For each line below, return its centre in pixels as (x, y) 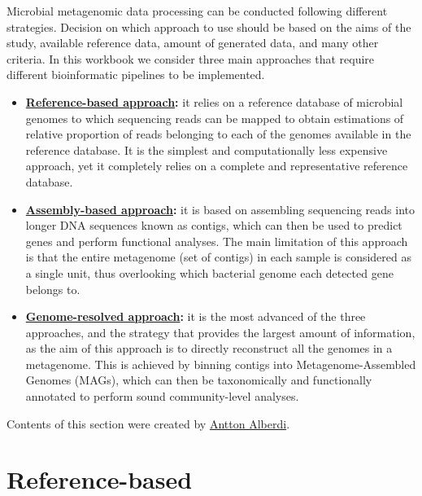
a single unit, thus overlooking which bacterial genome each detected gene (209, 272)
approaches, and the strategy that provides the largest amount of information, (220, 332)
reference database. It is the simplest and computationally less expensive (207, 149)
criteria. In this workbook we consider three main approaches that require (191, 58)
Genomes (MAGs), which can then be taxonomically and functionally (199, 380)
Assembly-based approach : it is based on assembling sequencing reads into (220, 209)
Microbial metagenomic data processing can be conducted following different (197, 11)
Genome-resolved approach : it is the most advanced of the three (196, 316)
